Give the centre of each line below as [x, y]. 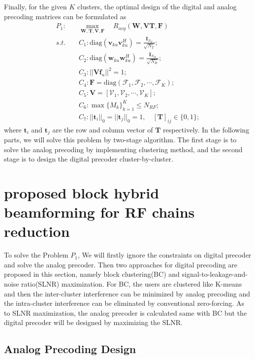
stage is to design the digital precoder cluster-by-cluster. [89, 159]
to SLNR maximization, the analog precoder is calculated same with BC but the [126, 312]
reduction [37, 231]
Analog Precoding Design [70, 349]
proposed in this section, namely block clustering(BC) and [92, 274]
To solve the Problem [36, 255]
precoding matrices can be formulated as [65, 16]
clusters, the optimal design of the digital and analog [157, 6]
